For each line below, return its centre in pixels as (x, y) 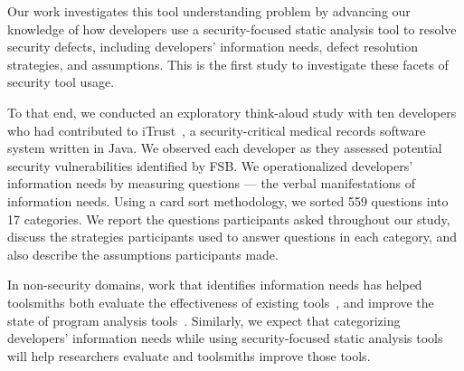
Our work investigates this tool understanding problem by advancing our (209, 11)
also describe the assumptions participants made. (143, 254)
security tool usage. (61, 82)
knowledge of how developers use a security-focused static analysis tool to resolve (232, 29)
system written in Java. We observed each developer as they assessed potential (225, 148)
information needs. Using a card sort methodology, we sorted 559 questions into (228, 200)
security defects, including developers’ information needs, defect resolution (213, 47)
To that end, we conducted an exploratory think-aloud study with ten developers (232, 112)
